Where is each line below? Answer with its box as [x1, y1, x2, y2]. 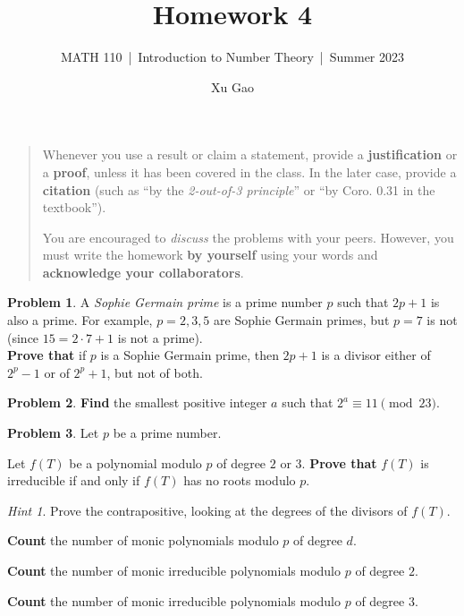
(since [7, 328, 39, 346]
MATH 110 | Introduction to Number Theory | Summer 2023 [60, 47, 405, 66]
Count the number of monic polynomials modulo [7, 531, 279, 550]
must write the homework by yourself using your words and [42, 245, 378, 264]
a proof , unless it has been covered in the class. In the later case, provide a [42, 162, 457, 181]
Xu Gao [211, 77, 254, 96]
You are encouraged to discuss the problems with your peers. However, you [42, 227, 454, 246]
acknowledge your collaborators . [42, 262, 244, 281]
